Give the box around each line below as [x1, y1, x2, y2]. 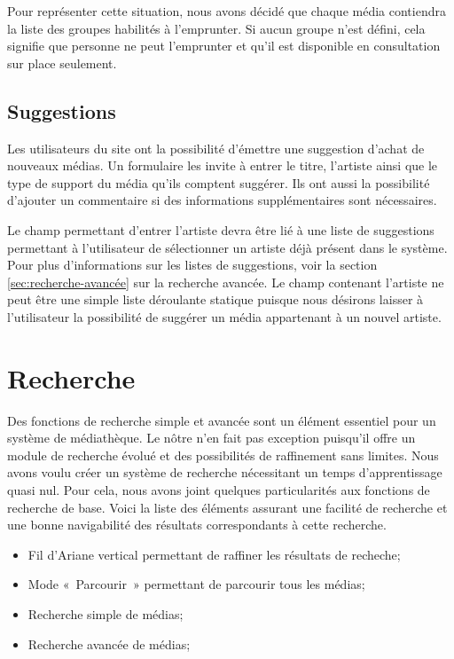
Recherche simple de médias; [27, 604, 184, 623]
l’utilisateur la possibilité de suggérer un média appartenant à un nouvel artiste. [7, 307, 442, 326]
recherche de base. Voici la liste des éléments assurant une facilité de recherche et [7, 498, 448, 516]
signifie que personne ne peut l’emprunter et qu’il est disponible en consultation [7, 36, 441, 55]
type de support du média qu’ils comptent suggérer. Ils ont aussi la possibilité [7, 173, 430, 192]
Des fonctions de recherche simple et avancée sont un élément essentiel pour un [7, 411, 436, 429]
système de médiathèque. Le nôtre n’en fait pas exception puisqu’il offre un [7, 428, 416, 447]
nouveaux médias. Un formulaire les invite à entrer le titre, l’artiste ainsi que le [7, 156, 438, 175]
